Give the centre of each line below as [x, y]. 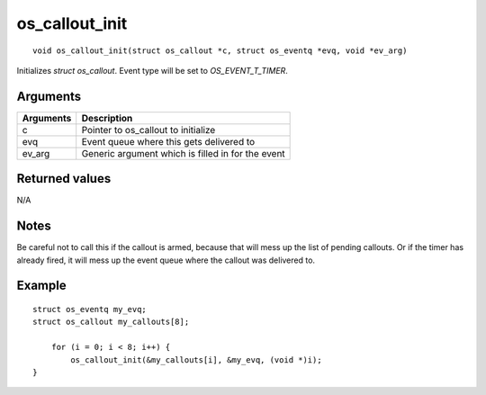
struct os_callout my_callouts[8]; [111, 322]
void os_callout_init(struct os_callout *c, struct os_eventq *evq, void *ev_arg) [220, 50]
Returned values [64, 179]
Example [41, 286]
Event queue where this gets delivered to [168, 141]
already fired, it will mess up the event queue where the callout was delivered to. [166, 260]
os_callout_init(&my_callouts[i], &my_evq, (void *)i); [197, 359]
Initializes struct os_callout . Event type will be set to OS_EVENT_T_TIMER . [152, 70]
